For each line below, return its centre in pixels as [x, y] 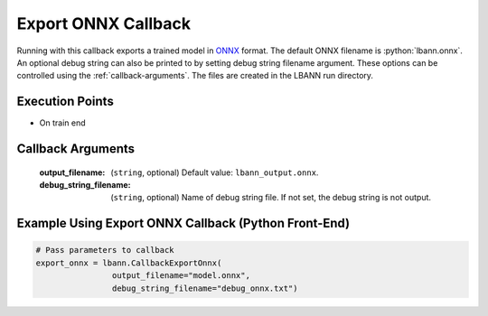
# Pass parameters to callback [105, 250]
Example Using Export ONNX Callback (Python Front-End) [183, 223]
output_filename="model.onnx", [181, 276]
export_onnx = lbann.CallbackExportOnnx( [129, 263]
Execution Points [66, 102]
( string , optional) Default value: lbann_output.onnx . [215, 172]
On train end [62, 123]
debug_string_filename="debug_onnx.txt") [205, 288]
